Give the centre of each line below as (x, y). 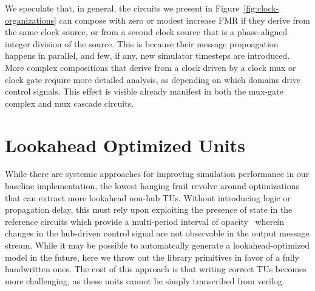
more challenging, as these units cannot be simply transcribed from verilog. (145, 280)
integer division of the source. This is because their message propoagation (142, 43)
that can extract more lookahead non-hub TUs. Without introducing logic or (148, 197)
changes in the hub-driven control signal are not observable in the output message (157, 233)
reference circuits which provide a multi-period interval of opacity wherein (145, 221)
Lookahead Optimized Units (125, 145)
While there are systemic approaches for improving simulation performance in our (157, 174)
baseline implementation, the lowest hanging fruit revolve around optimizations (152, 186)
